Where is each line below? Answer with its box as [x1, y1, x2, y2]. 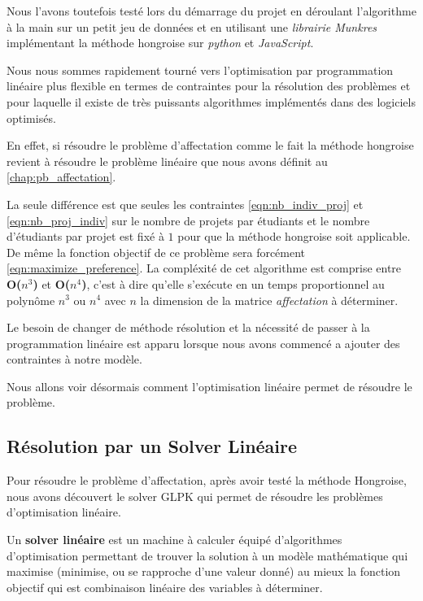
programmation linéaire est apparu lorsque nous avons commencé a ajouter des [7, 334, 400, 351]
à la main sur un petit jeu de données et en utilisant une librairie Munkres [7, 18, 377, 35]
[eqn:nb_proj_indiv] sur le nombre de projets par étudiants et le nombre [7, 211, 370, 229]
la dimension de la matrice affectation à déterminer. [140, 291, 399, 308]
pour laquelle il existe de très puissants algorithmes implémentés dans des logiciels [7, 93, 416, 110]
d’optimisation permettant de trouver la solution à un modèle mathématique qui [7, 547, 408, 564]
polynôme [7, 291, 55, 308]
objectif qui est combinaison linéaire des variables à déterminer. [7, 578, 323, 595]
